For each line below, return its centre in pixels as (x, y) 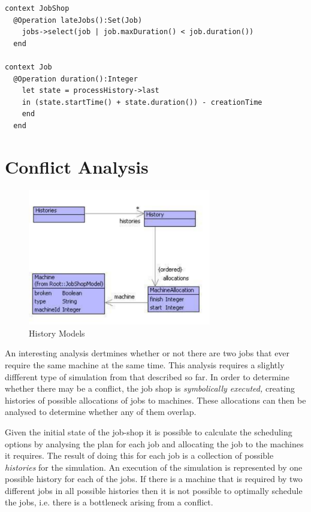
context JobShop (37, 8)
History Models (57, 333)
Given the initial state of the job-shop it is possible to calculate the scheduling (149, 431)
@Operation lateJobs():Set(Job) (78, 20)
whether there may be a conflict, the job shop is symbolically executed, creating (150, 388)
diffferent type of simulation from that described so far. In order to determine (147, 376)
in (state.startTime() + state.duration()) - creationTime (142, 102)
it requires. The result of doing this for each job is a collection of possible (139, 455)
